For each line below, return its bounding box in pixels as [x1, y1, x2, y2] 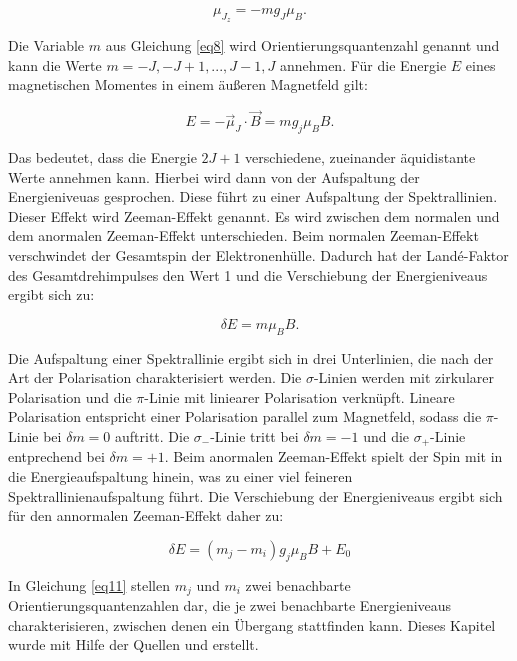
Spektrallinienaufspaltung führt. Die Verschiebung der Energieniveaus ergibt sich [8, 485, 503, 506]
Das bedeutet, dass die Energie [8, 147, 197, 167]
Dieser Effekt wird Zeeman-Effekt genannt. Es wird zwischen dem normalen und [8, 205, 500, 226]
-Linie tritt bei [210, 425, 299, 446]
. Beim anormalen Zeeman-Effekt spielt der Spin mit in [164, 446, 503, 467]
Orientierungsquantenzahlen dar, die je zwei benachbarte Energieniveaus [8, 595, 452, 615]
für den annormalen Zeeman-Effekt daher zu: [8, 505, 284, 526]
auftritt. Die [114, 425, 190, 446]
